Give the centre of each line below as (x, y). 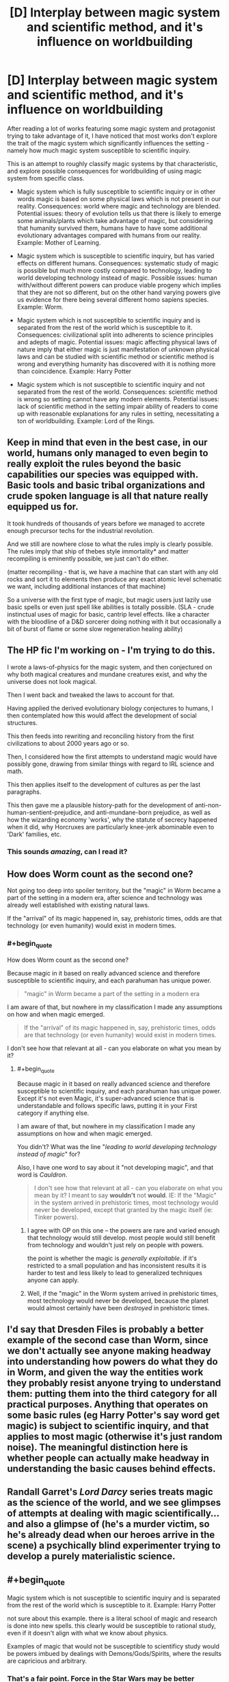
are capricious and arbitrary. (47, 1661)
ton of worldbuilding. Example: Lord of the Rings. (86, 420)
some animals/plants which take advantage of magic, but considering (115, 220)
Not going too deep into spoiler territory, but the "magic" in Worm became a (114, 890)
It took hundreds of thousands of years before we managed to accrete (106, 523)
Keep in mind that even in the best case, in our (107, 443)
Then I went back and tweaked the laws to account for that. (91, 695)
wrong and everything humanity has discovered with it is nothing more (116, 364)
